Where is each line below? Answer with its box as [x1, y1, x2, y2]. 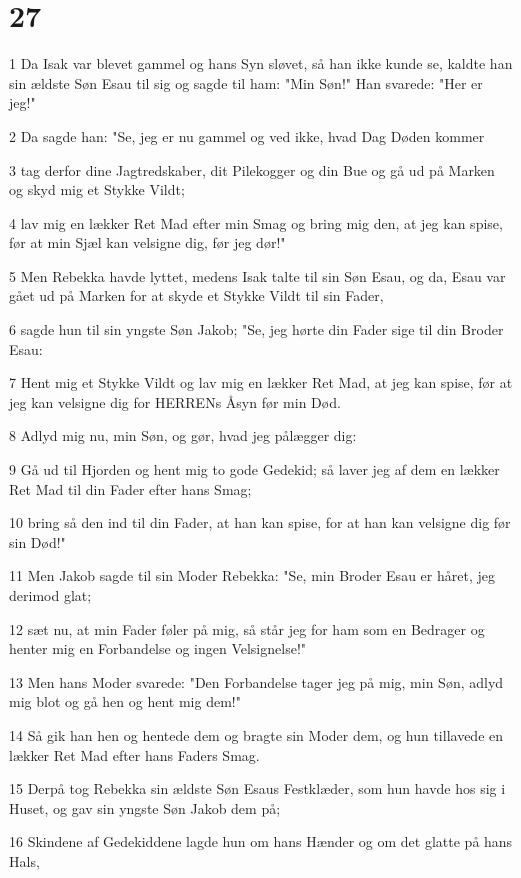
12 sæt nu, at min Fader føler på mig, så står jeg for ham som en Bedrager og [9, 618, 485, 639]
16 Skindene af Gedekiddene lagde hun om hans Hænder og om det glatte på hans [9, 831, 513, 852]
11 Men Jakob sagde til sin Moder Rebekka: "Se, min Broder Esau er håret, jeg [9, 565, 495, 586]
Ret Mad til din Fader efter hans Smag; [9, 478, 252, 499]
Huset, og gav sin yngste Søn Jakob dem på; [9, 797, 281, 818]
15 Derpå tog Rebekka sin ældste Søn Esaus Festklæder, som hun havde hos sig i [9, 778, 506, 799]
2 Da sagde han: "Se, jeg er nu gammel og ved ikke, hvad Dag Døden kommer [9, 125, 485, 146]
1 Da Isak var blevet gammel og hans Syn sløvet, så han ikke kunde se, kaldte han [9, 53, 513, 74]
